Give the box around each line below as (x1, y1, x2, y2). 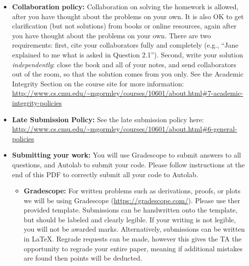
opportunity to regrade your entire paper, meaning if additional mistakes (24, 243, 243, 253)
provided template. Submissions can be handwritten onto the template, (24, 205, 238, 215)
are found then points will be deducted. (24, 253, 142, 263)
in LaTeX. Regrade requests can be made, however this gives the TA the (24, 234, 242, 244)
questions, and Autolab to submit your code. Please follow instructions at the (12, 159, 245, 169)
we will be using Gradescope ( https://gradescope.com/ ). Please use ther (24, 195, 241, 205)
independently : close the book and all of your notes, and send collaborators (12, 59, 236, 69)
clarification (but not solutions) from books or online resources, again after (12, 21, 237, 31)
